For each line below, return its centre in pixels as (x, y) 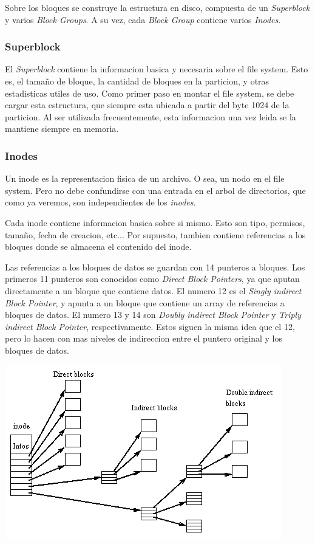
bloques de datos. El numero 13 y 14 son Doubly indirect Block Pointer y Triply (153, 315)
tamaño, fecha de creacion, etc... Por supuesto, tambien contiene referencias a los (155, 234)
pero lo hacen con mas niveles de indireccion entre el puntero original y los (144, 338)
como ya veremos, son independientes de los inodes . (100, 202)
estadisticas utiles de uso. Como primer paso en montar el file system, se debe (150, 93)
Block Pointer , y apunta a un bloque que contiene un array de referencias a (145, 302)
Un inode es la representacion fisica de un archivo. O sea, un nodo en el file (145, 178)
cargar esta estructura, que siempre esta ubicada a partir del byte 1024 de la (147, 105)
